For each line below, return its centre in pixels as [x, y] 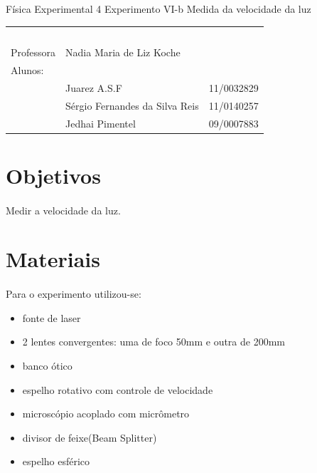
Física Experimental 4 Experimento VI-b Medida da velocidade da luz [158, 9]
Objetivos [53, 175]
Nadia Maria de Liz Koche [123, 52]
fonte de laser [52, 317]
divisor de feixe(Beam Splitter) [90, 437]
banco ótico [47, 365]
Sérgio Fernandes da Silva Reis [132, 105]
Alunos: [27, 70]
